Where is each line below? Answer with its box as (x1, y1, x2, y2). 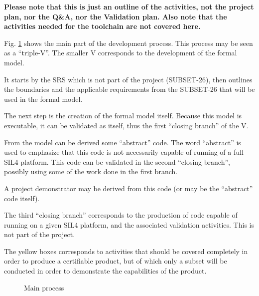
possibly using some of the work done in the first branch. (4, 166, 178, 177)
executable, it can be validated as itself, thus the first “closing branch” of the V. (4, 120, 249, 130)
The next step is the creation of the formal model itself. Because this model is (4, 110, 242, 121)
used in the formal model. (4, 93, 83, 104)
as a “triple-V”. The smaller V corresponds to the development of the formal (4, 47, 237, 58)
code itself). (4, 193, 40, 203)
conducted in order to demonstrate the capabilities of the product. (4, 266, 207, 276)
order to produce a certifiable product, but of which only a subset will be (4, 256, 227, 266)
